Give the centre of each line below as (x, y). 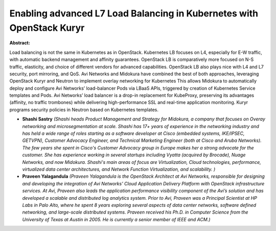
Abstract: (20, 43)
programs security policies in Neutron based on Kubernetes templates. (84, 110)
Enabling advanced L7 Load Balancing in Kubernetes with (134, 13)
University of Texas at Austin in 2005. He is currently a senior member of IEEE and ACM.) (116, 219)
